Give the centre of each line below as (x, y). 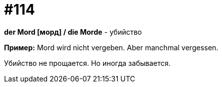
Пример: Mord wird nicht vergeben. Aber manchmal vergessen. (111, 47)
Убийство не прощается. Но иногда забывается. (87, 63)
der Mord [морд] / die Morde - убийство (73, 32)
